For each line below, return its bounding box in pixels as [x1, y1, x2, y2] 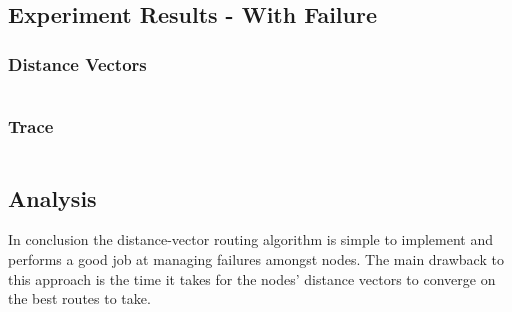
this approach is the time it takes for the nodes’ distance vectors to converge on [8, 268, 496, 289]
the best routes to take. [8, 288, 151, 309]
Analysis [8, 182, 97, 213]
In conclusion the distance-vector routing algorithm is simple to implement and [8, 229, 493, 250]
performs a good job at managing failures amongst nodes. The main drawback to [8, 249, 504, 270]
